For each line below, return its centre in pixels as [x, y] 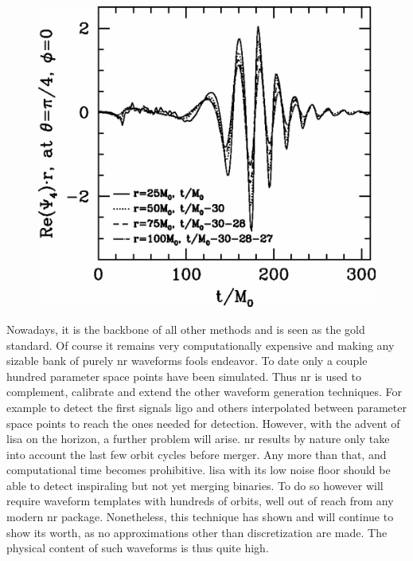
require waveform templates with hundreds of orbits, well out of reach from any [200, 501]
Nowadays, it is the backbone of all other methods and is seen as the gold [186, 329]
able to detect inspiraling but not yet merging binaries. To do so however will [195, 485]
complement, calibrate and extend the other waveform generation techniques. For [205, 392]
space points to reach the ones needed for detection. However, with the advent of [203, 423]
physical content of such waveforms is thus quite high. [138, 548]
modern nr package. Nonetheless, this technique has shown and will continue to [200, 517]
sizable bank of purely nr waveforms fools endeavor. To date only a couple [187, 361]
